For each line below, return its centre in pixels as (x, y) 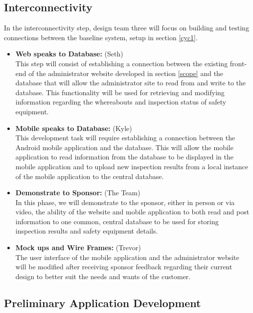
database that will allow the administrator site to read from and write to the (130, 83)
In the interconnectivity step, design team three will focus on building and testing (126, 28)
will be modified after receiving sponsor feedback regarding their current (124, 267)
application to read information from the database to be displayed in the (124, 157)
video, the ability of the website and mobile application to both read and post (132, 212)
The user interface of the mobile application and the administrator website (127, 257)
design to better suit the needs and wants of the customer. (103, 276)
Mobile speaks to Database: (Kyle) (74, 128)
